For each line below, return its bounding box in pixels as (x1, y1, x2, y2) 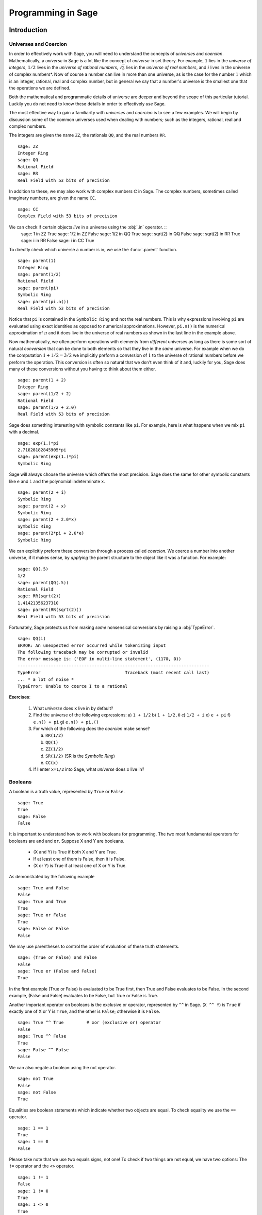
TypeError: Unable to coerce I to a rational (17, 683, 128, 689)
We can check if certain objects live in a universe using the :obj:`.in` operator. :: (9, 224, 167, 230)
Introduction (9, 26, 48, 34)
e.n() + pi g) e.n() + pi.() (33, 719, 99, 725)
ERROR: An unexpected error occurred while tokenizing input (17, 642, 166, 648)
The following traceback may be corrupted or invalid (17, 649, 148, 655)
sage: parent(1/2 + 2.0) (17, 404, 77, 410)
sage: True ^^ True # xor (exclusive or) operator (17, 1020, 161, 1025)
